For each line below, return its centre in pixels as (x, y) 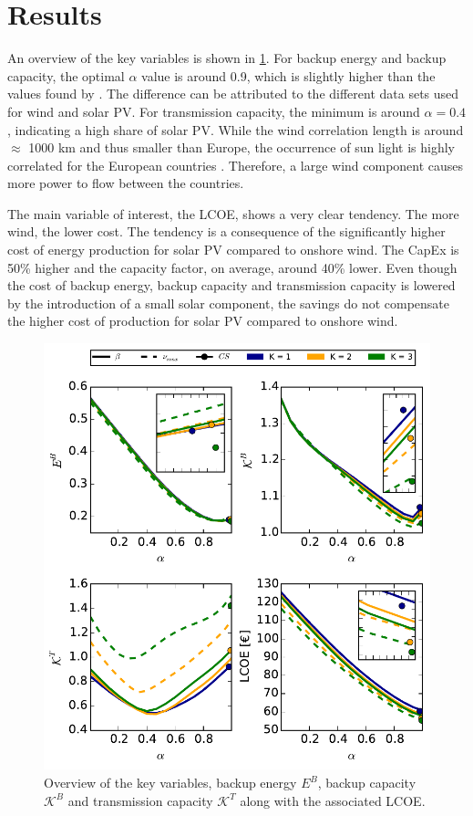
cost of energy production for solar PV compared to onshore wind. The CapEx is (233, 250)
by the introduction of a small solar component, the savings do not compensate (229, 303)
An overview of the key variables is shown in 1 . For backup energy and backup (227, 58)
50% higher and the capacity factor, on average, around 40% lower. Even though (232, 267)
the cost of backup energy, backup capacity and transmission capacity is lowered (231, 285)
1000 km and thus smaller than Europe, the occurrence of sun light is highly (242, 147)
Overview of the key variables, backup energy (170, 783)
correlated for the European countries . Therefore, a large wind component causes (236, 165)
